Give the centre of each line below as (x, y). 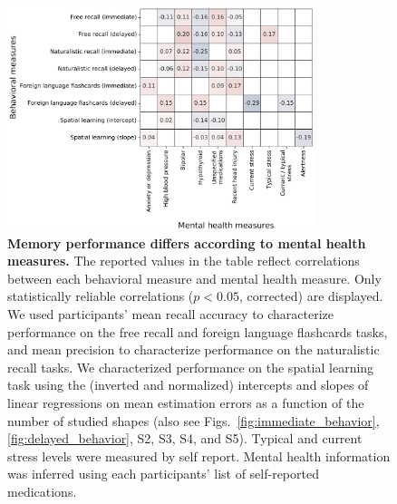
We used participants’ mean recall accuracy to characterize (171, 314)
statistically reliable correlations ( (101, 296)
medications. (42, 492)
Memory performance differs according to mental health (187, 242)
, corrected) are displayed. (311, 296)
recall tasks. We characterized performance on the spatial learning (191, 367)
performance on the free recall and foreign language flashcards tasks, (198, 331)
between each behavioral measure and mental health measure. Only (194, 278)
